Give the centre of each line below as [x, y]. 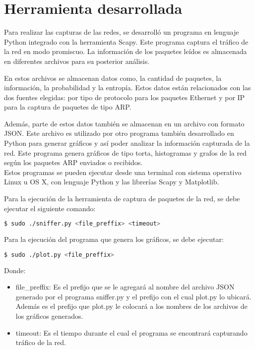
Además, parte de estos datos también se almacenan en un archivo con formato [124, 123]
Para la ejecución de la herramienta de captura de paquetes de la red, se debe [122, 199]
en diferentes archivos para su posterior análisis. [77, 61]
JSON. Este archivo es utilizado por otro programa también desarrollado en [119, 133]
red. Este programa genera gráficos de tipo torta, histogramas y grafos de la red [125, 152]
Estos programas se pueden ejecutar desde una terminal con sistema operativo [123, 172]
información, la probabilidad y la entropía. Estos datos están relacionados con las [127, 87]
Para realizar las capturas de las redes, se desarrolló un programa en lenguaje [122, 32]
